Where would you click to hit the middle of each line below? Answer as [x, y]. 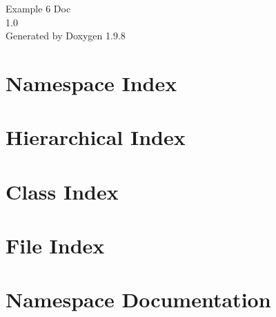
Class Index [62, 191]
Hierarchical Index [96, 137]
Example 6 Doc [38, 8]
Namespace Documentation [138, 299]
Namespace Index [91, 83]
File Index [55, 246]
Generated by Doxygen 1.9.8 [66, 36]
